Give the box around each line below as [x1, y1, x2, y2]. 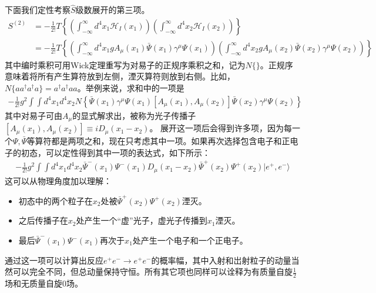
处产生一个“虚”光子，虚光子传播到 [76, 214, 207, 227]
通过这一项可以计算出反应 [5, 254, 103, 266]
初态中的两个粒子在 [18, 194, 93, 207]
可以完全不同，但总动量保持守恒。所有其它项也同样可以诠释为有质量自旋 [12, 265, 293, 278]
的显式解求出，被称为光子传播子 [72, 109, 196, 121]
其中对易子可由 [5, 109, 62, 121]
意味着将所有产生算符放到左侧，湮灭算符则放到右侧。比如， [5, 70, 235, 82]
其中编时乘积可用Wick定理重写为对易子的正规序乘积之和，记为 [5, 58, 246, 71]
